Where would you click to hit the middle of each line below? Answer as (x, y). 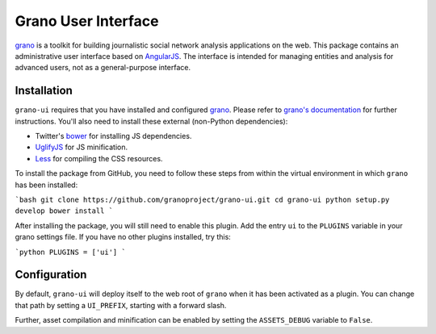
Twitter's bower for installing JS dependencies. (113, 136)
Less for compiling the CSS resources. (99, 158)
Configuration (51, 275)
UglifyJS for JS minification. (82, 147)
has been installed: (46, 185)
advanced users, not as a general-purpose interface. (103, 68)
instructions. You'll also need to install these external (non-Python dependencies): (151, 121)
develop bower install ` (64, 211)
